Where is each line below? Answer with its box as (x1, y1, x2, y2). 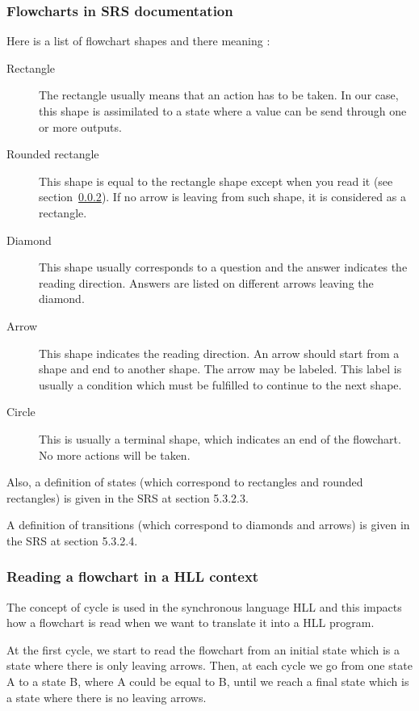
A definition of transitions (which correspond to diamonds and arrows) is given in (6, 516, 410, 533)
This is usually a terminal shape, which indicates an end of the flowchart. (39, 430, 401, 447)
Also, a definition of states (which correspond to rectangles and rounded (6, 473, 363, 490)
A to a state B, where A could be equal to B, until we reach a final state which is (6, 673, 409, 690)
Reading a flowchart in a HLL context (6, 566, 259, 587)
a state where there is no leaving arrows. (6, 688, 207, 705)
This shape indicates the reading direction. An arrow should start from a (39, 344, 400, 361)
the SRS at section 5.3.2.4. (6, 532, 138, 549)
